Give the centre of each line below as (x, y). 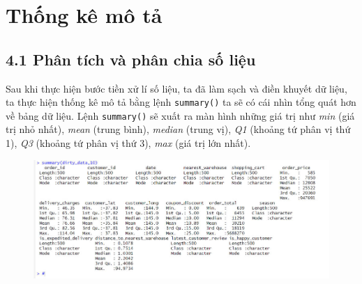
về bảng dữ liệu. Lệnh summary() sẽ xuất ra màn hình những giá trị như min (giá (180, 115)
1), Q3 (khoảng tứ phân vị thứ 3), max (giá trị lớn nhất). (128, 143)
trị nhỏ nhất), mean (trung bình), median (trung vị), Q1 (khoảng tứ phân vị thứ (178, 129)
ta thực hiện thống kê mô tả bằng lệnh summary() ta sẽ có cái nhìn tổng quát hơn (181, 102)
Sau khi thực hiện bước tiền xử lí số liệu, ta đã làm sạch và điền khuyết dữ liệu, (176, 88)
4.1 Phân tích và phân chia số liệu (131, 59)
